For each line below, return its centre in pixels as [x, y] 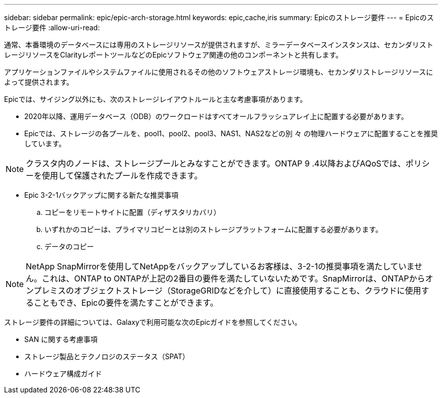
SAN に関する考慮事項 [61, 339]
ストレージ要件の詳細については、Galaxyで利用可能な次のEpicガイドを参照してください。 [153, 322]
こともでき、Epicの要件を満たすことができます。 [126, 303]
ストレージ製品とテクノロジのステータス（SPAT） [107, 356]
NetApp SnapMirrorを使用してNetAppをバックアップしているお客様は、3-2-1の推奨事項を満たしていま [220, 266]
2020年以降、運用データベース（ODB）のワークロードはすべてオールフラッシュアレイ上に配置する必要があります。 [216, 116]
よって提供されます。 [39, 82]
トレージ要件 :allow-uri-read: [52, 27]
